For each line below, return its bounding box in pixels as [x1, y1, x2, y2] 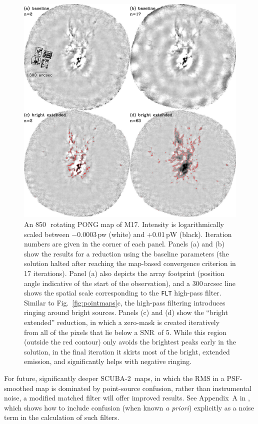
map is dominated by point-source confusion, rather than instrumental [35, 382, 251, 393]
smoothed [4, 382, 33, 393]
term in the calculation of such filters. [4, 412, 119, 422]
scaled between [24, 228, 69, 239]
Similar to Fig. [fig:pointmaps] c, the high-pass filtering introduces [24, 297, 225, 307]
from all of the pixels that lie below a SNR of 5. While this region [24, 326, 226, 337]
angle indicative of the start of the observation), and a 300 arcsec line [24, 277, 236, 288]
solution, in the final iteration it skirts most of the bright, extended [24, 346, 230, 356]
